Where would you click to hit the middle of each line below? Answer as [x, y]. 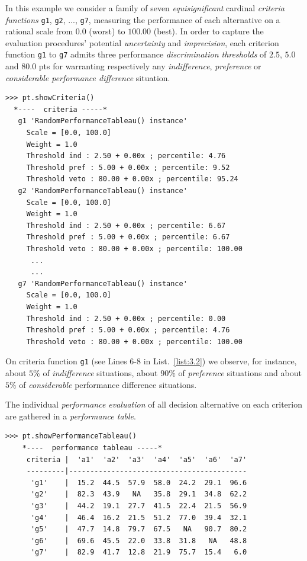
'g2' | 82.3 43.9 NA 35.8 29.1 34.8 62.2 [139, 494]
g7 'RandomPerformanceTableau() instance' [103, 283]
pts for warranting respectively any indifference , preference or [150, 66]
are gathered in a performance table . [71, 416]
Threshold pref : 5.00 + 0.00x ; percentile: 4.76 [128, 330]
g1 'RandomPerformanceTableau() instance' [103, 121]
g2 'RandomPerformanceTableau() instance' [103, 191]
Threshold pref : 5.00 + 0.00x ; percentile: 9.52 [128, 167]
